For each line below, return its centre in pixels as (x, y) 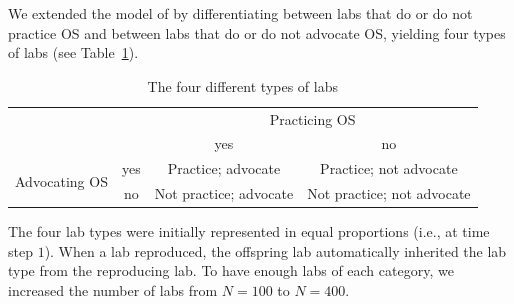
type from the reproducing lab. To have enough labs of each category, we (231, 270)
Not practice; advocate (224, 193)
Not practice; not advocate (389, 193)
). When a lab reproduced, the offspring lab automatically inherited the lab (275, 250)
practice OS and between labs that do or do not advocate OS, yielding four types (257, 32)
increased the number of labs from (113, 290)
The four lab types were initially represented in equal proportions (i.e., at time (249, 231)
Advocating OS (61, 180)
